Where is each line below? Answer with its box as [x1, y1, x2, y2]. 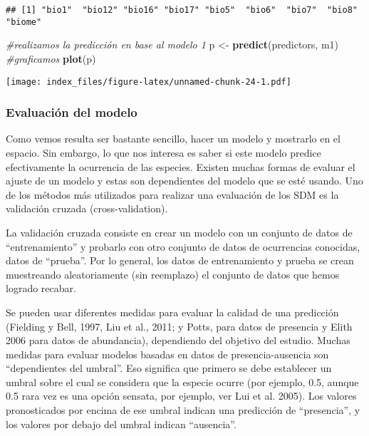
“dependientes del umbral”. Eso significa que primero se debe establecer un [6, 360, 332, 375]
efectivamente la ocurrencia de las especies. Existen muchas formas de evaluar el [6, 159, 355, 174]
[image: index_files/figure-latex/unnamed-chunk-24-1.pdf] [6, 76, 291, 87]
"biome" [6, 16, 42, 27]
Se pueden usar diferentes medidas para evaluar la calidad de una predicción [6, 304, 339, 319]
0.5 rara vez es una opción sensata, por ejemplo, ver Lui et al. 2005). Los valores [6, 388, 357, 403]
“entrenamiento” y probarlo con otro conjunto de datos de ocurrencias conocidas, [6, 239, 360, 254]
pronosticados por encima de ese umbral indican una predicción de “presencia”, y [6, 403, 360, 417]
